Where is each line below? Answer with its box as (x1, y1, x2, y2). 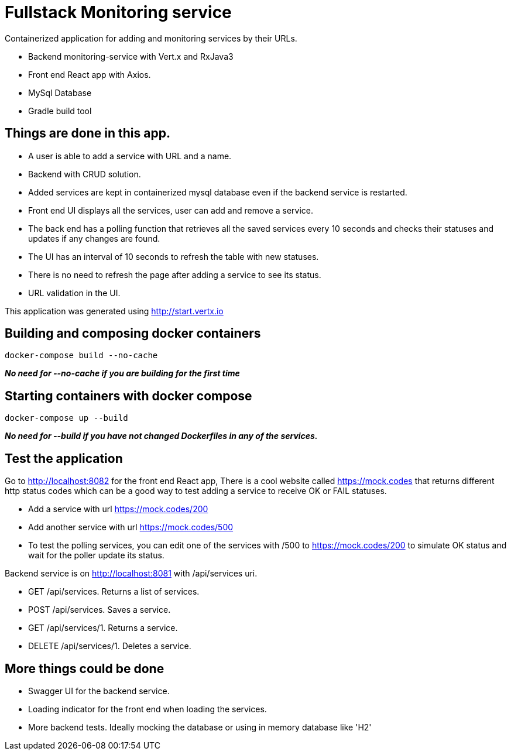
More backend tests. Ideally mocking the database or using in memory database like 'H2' (28, 722, 372, 732)
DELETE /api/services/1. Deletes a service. (28, 641, 191, 651)
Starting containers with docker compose (5, 388, 252, 403)
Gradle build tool (28, 105, 92, 116)
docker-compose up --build (5, 413, 128, 423)
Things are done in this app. (5, 126, 170, 141)
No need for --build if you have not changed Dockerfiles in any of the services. (5, 431, 318, 441)
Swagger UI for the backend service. (28, 685, 170, 696)
